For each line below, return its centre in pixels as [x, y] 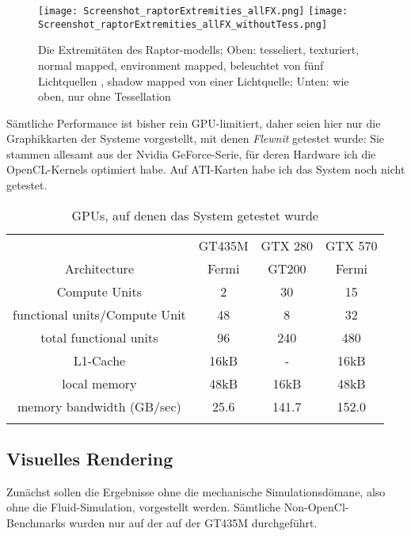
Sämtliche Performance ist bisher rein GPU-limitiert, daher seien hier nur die [194, 123]
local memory [99, 383]
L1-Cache [99, 360]
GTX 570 [352, 245]
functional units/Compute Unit [99, 314]
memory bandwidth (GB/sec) [99, 406]
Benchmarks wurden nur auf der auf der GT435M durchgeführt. [162, 523]
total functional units [99, 337]
